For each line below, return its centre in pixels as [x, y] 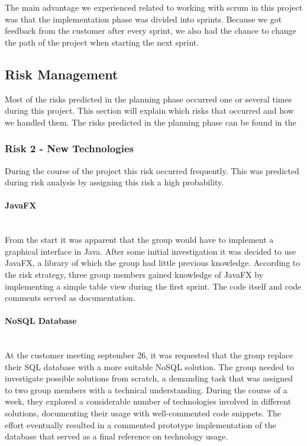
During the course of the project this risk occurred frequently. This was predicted [152, 170]
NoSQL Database [41, 321]
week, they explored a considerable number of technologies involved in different [148, 401]
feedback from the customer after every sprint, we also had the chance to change [151, 31]
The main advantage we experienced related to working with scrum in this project [154, 7]
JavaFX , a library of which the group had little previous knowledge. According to [153, 263]
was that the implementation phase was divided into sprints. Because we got [143, 19]
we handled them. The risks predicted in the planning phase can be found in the [151, 122]
